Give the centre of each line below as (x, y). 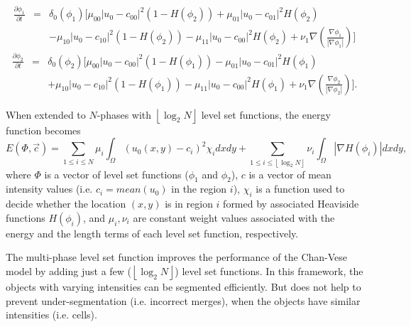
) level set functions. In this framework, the (269, 270)
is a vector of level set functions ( (116, 174)
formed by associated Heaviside (291, 204)
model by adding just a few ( (69, 270)
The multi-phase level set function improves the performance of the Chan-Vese (177, 257)
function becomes (43, 130)
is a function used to (300, 189)
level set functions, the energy (266, 114)
